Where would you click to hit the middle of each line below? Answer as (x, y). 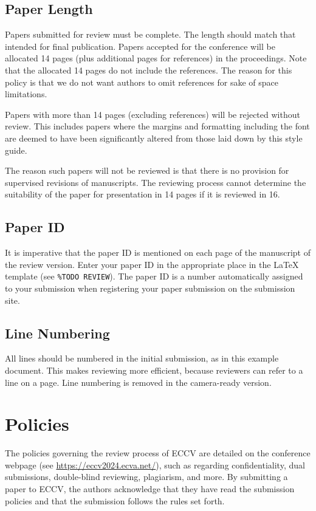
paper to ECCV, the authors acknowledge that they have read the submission (150, 489)
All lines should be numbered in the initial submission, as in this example (142, 358)
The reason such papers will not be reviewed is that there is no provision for (147, 170)
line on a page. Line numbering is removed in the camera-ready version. (138, 382)
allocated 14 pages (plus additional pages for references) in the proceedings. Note (156, 58)
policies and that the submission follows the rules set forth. (115, 500)
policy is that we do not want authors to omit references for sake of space (142, 82)
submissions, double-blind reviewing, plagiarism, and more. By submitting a (146, 477)
